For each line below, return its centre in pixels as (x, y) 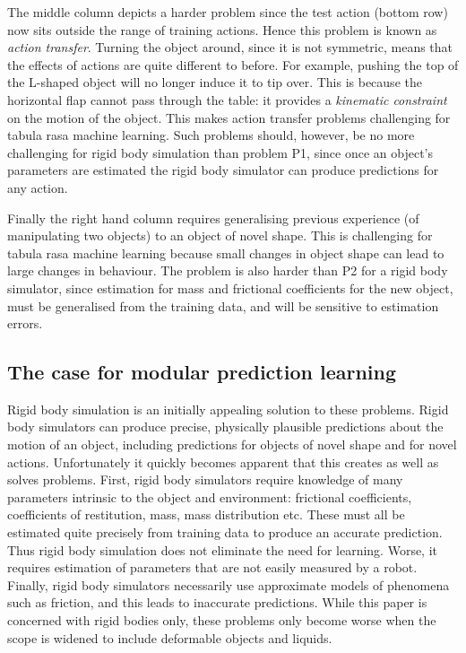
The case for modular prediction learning (202, 372)
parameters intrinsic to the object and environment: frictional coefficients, (210, 496)
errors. (25, 323)
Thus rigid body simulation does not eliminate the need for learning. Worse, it (223, 549)
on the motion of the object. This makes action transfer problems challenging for (229, 117)
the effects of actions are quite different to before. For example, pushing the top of (233, 64)
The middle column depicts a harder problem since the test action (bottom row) (228, 12)
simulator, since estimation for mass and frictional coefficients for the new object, (230, 287)
